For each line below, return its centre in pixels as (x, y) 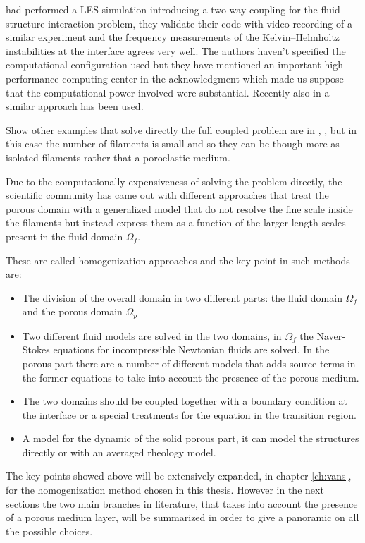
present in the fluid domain (64, 236)
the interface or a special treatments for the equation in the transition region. (189, 414)
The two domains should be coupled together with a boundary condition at (185, 401)
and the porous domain (72, 311)
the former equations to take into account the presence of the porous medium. (191, 377)
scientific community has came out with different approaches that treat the (167, 195)
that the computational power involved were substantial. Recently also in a (168, 92)
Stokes (36, 349)
